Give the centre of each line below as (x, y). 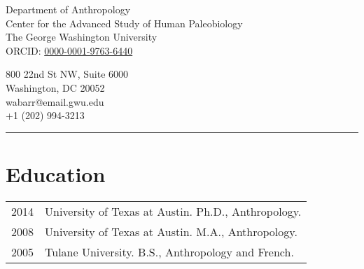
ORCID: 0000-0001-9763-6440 (69, 50)
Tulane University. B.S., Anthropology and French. (169, 251)
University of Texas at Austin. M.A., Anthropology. (171, 231)
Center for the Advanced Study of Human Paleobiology (124, 23)
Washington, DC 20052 (55, 87)
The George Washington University (82, 37)
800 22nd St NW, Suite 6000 (67, 74)
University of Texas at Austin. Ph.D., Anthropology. (173, 211)
